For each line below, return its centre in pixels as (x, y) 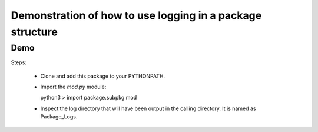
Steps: (19, 62)
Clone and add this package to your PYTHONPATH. (102, 76)
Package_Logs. (59, 117)
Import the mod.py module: (73, 87)
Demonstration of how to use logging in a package (136, 15)
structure (34, 32)
